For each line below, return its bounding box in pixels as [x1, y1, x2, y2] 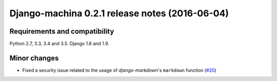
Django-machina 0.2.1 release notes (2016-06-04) [9, 8, 229, 19]
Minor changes [9, 53, 59, 62]
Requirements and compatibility [9, 27, 114, 36]
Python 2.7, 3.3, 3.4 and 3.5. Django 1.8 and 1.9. [9, 41, 110, 47]
